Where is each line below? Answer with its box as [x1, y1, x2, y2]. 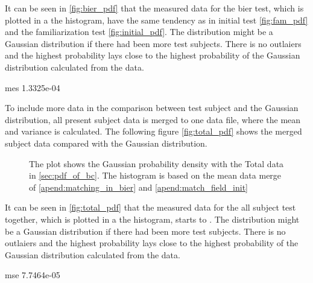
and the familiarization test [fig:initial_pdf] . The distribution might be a [5, 25, 273, 38]
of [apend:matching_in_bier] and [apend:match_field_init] [29, 180, 248, 193]
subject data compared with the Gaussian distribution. [5, 136, 207, 149]
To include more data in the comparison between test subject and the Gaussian [5, 101, 299, 114]
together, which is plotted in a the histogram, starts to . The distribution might [5, 212, 300, 225]
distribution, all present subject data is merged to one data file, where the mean [5, 113, 301, 126]
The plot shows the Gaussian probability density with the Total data [29, 157, 284, 170]
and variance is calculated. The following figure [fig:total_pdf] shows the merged [5, 125, 302, 138]
